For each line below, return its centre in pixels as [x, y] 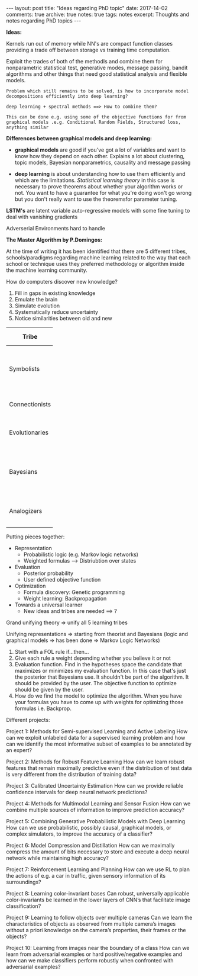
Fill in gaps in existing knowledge [55, 293]
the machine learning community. [47, 270]
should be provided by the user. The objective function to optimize [96, 683]
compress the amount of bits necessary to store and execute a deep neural [98, 852]
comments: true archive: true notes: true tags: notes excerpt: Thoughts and [98, 14]
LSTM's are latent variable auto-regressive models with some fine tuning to [98, 211]
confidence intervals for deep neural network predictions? [77, 792]
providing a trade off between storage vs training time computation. [89, 50]
